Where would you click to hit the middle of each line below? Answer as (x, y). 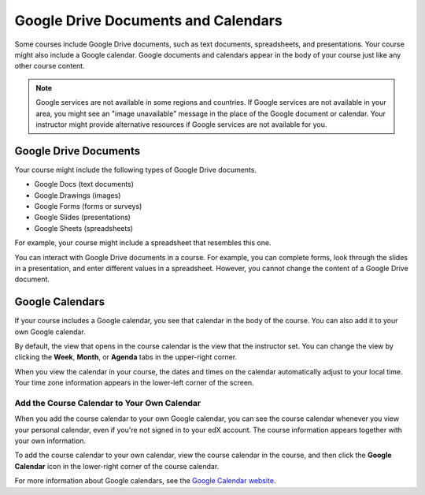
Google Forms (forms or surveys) (88, 206)
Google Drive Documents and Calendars (148, 20)
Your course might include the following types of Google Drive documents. (136, 169)
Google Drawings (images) (78, 195)
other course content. (50, 66)
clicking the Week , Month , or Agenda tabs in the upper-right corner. (126, 357)
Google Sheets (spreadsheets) (84, 228)
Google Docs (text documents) (84, 184)
